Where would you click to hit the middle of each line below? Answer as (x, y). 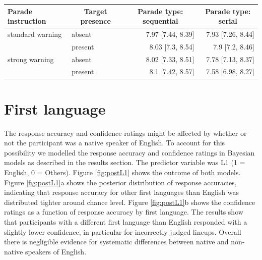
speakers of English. (56, 251)
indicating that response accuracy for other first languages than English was (121, 192)
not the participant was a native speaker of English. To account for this (115, 143)
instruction (27, 21)
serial (228, 21)
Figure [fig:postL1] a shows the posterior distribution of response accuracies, (120, 182)
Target (95, 11)
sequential (160, 21)
